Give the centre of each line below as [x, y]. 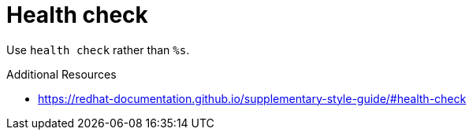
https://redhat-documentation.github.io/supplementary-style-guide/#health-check [252, 98]
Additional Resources [61, 74]
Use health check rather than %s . [98, 50]
